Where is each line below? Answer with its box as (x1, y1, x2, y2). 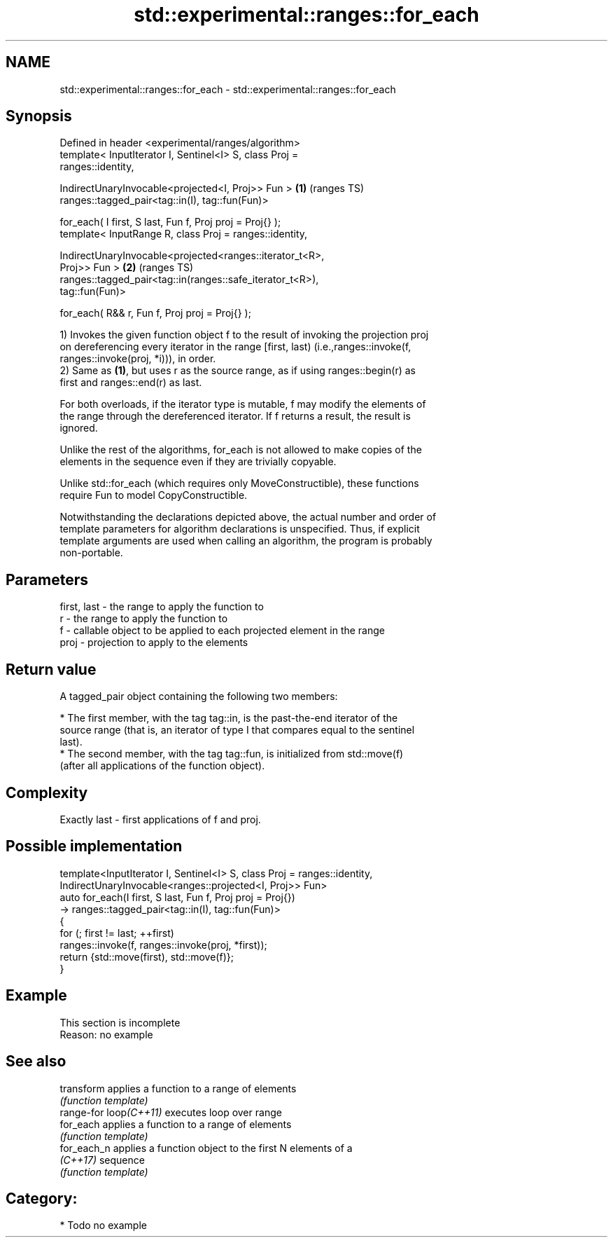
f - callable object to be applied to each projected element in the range (59, 624, 385, 637)
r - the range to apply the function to (59, 612, 228, 625)
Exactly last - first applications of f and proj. (59, 813, 261, 825)
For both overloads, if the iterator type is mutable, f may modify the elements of (59, 398, 426, 411)
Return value (6, 660, 97, 678)
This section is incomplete (59, 1016, 181, 1029)
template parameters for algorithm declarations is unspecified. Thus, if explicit (59, 523, 420, 535)
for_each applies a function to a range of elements (59, 1118, 292, 1130)
